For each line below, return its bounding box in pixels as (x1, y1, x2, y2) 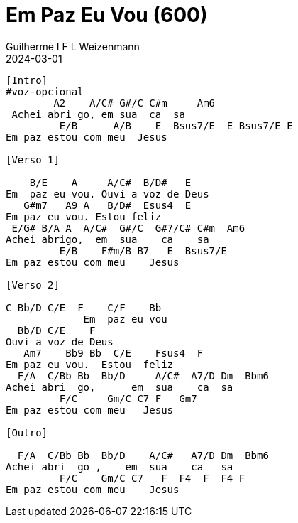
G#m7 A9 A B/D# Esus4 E (23, 199, 192, 211)
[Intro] (6, 74, 48, 86)
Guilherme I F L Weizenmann (6, 40, 140, 53)
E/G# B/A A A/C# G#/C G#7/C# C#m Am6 (11, 222, 245, 234)
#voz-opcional (6, 85, 84, 97)
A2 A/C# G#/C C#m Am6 (53, 97, 216, 109)
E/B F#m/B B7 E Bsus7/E (59, 244, 227, 257)
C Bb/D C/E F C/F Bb (6, 301, 162, 313)
